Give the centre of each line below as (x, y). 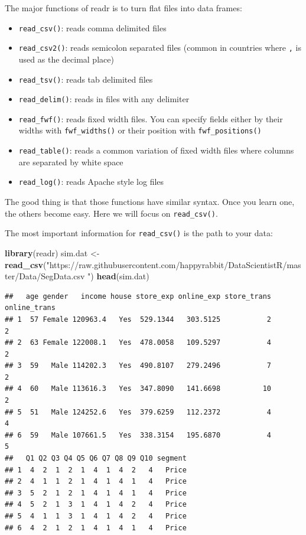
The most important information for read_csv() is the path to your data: (139, 233)
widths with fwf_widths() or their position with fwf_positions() (140, 130)
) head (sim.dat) (120, 276)
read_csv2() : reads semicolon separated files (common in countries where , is (160, 48)
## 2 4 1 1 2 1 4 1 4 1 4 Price (96, 482)
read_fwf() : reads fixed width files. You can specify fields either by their (151, 118)
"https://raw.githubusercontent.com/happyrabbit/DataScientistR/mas (174, 264)
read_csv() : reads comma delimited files (92, 27)
